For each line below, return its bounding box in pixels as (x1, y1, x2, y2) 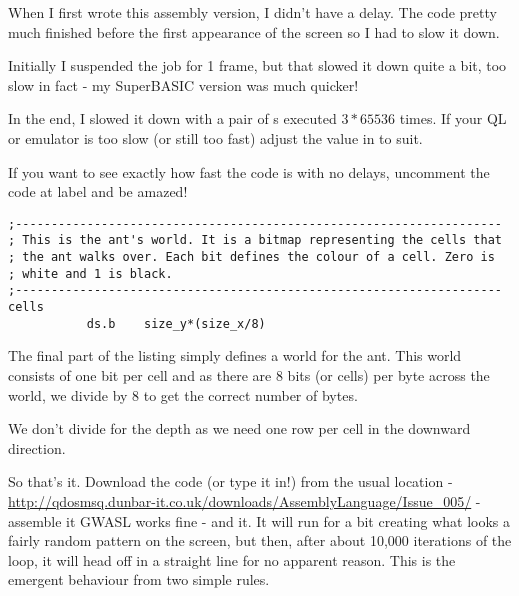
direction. (8, 437, 66, 458)
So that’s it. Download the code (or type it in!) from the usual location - (8, 471, 453, 492)
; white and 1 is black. (8, 266, 173, 281)
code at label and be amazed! (8, 181, 188, 202)
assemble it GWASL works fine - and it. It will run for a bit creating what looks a (8, 510, 511, 531)
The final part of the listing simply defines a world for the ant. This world (8, 345, 462, 366)
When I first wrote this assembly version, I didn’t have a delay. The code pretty (8, 2, 497, 22)
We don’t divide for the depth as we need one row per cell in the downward (8, 418, 471, 439)
